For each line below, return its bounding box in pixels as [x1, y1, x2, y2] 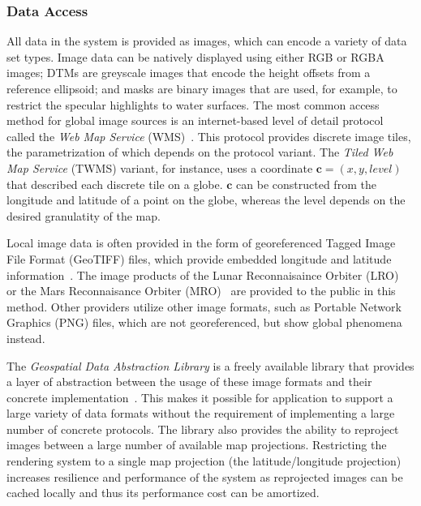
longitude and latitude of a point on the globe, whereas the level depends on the [6, 191, 406, 208]
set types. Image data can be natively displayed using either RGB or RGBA [6, 48, 384, 65]
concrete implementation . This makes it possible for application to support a [6, 388, 393, 405]
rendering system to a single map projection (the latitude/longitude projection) [6, 452, 402, 470]
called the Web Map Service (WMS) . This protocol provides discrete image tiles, [6, 127, 411, 144]
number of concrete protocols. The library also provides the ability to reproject [6, 420, 399, 437]
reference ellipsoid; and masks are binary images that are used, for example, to [6, 80, 397, 96]
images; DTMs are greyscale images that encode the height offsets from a [6, 64, 371, 81]
